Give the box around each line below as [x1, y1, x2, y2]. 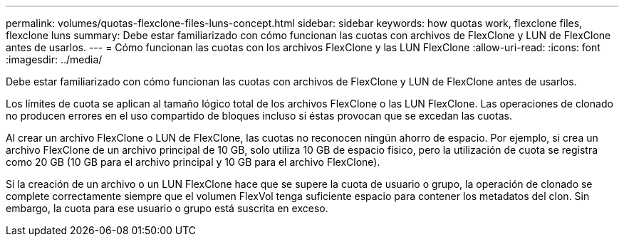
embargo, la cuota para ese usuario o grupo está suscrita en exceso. [6, 202, 328, 214]
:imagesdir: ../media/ [6, 53, 103, 65]
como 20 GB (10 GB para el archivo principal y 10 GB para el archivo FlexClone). [6, 156, 380, 168]
